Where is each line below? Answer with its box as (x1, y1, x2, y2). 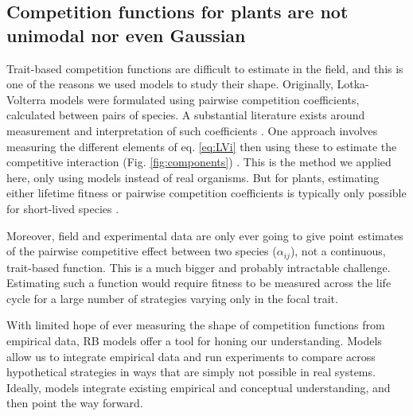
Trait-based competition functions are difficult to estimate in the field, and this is (6, 60, 403, 76)
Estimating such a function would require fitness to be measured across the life (6, 274, 392, 291)
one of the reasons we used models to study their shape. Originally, (6, 76, 333, 92)
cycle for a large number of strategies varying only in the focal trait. (6, 290, 338, 306)
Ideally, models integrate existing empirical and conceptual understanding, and (6, 379, 391, 395)
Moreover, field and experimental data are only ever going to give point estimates (6, 227, 403, 243)
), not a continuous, (290, 243, 386, 259)
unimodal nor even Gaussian (6, 22, 246, 47)
